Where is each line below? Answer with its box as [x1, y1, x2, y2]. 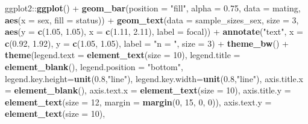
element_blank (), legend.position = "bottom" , [5, 60, 183, 72]
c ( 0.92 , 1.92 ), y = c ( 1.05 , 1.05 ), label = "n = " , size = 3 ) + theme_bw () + [5, 37, 289, 49]
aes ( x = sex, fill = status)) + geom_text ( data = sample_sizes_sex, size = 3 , [5, 13, 299, 26]
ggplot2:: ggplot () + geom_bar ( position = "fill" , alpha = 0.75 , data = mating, [5, 2, 301, 14]
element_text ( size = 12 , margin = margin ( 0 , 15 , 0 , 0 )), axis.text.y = [5, 95, 272, 108]
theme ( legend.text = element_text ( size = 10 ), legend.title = [5, 49, 240, 61]
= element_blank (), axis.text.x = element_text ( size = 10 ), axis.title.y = [5, 84, 291, 96]
